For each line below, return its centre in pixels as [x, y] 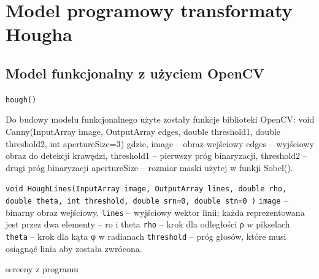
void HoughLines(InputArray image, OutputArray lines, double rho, [146, 189]
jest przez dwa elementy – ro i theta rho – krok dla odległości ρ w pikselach [148, 224]
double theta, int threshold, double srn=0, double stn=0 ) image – [147, 200]
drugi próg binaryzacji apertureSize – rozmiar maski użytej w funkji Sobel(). [149, 167]
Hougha [39, 34]
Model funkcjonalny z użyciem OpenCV [135, 73]
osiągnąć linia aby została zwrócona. [74, 248]
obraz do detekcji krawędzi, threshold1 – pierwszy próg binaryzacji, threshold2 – [156, 155]
